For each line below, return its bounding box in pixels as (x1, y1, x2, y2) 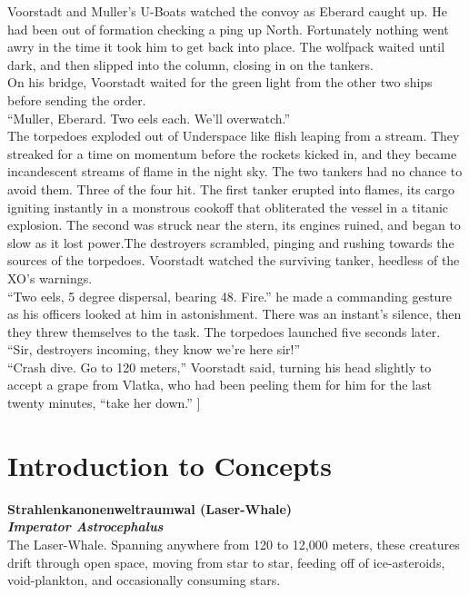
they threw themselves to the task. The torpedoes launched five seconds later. (7, 322, 441, 341)
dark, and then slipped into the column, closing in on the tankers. (7, 55, 374, 74)
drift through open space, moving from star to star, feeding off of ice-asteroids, (7, 552, 445, 571)
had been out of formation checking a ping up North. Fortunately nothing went (7, 19, 449, 38)
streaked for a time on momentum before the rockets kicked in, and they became (7, 144, 457, 163)
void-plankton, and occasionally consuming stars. (7, 570, 281, 590)
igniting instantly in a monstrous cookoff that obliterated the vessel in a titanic (7, 197, 449, 216)
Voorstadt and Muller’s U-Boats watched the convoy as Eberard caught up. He (7, 2, 447, 20)
